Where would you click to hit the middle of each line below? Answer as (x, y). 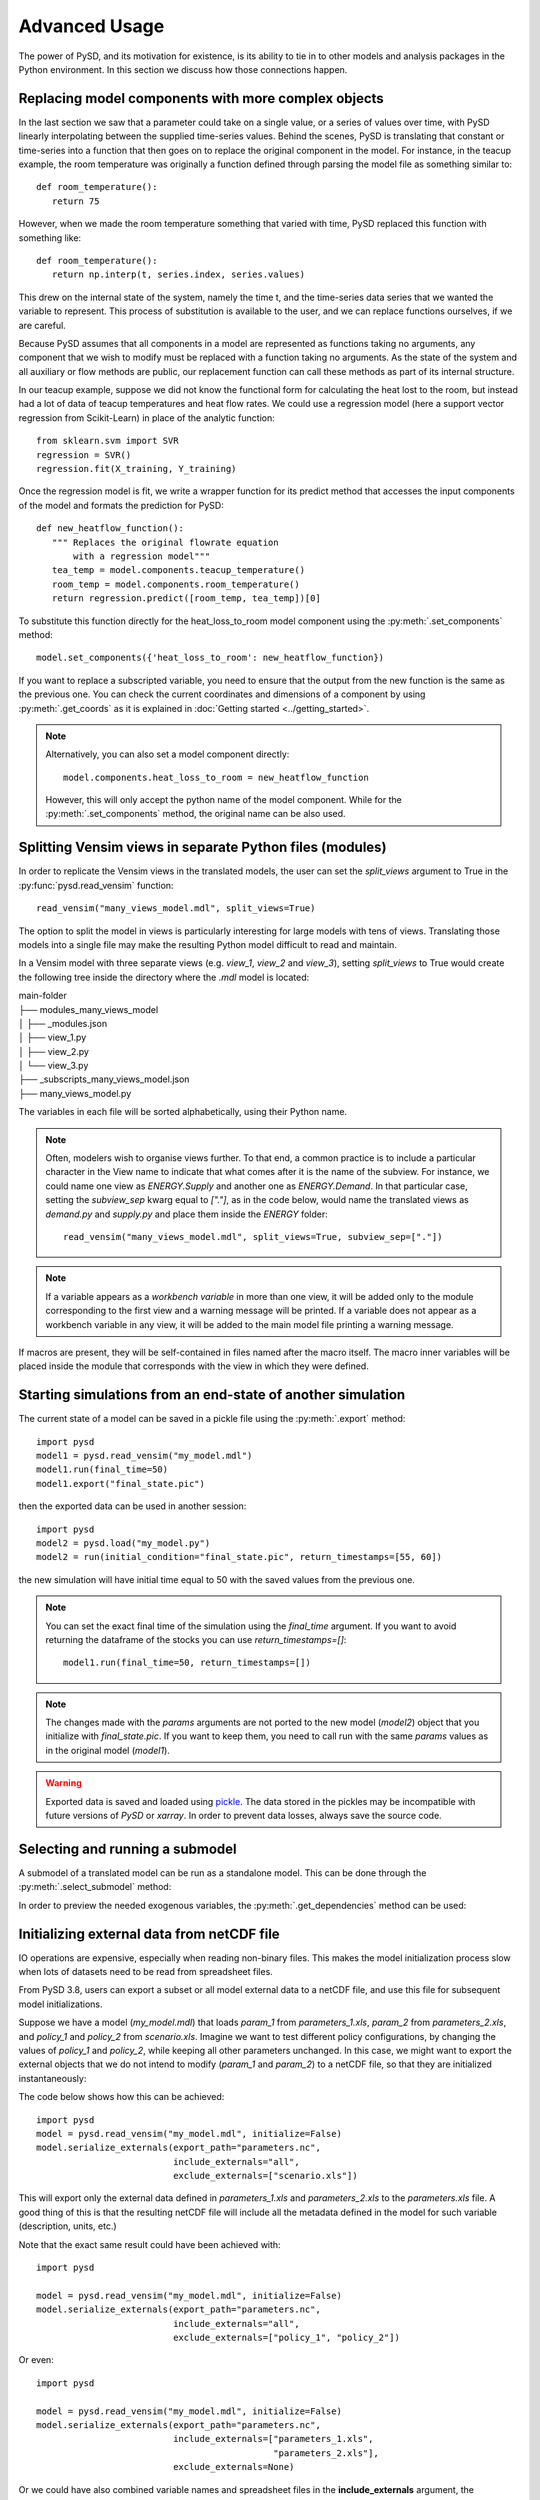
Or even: (36, 2360)
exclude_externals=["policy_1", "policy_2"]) (286, 2337)
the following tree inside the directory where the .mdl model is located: (164, 977)
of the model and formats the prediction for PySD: (121, 505)
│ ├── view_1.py (52, 1037)
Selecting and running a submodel (127, 1848)
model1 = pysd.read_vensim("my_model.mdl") (144, 1455)
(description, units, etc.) (67, 2226)
